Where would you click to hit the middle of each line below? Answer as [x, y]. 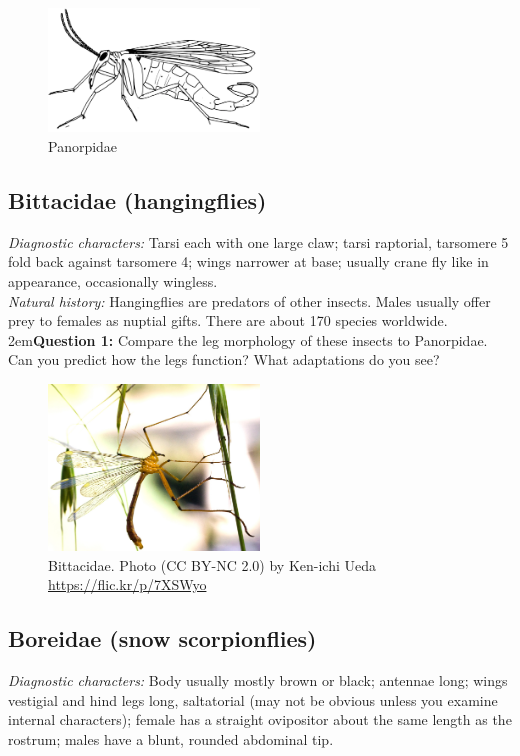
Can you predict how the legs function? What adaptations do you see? [224, 359]
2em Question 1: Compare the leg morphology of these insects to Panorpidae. [248, 339]
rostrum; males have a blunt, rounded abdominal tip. [171, 738]
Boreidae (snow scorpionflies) [162, 638]
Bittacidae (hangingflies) [137, 200]
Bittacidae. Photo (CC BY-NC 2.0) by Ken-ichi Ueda [212, 564]
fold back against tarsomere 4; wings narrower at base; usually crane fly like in [248, 261]
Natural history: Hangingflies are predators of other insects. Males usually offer [249, 300]
